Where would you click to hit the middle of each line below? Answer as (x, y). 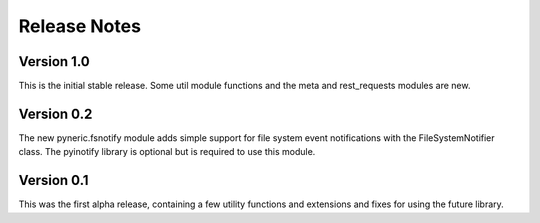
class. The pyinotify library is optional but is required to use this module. (167, 152)
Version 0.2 (55, 113)
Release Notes (80, 26)
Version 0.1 (53, 180)
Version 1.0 (54, 61)
